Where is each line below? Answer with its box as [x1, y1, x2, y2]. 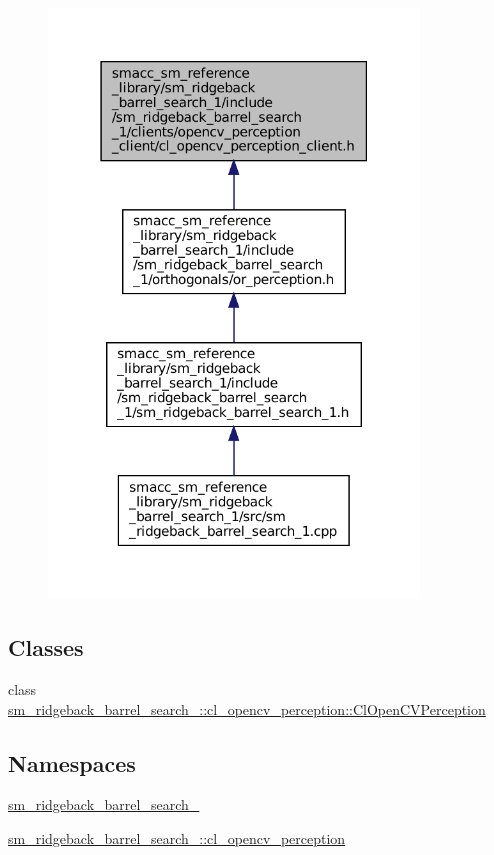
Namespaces [8, 747, 136, 778]
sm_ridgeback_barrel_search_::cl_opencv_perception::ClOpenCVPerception [8, 698, 486, 719]
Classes [8, 632, 84, 663]
